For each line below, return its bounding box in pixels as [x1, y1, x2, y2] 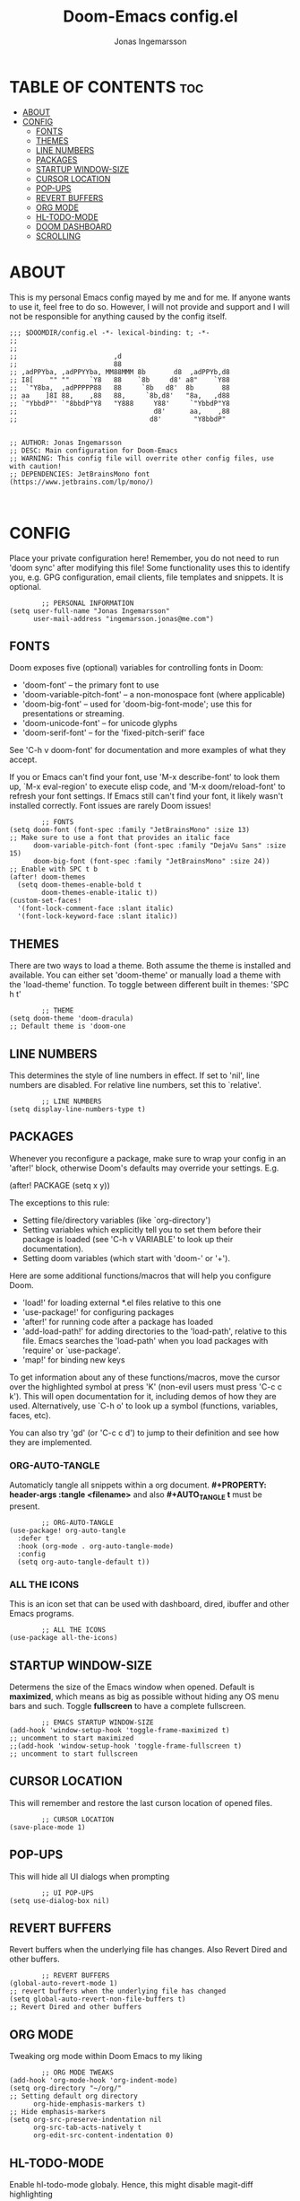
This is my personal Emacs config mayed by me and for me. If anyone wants [9, 292, 291, 303]
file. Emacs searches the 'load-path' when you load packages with [21, 1335, 269, 1346]
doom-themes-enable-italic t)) [41, 889, 159, 898]
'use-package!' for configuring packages [21, 1306, 175, 1317]
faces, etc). [9, 1409, 51, 1420]
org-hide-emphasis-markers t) [32, 2100, 146, 2109]
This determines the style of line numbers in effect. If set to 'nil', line [9, 1070, 260, 1081]
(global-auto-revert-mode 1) [9, 1979, 118, 1988]
